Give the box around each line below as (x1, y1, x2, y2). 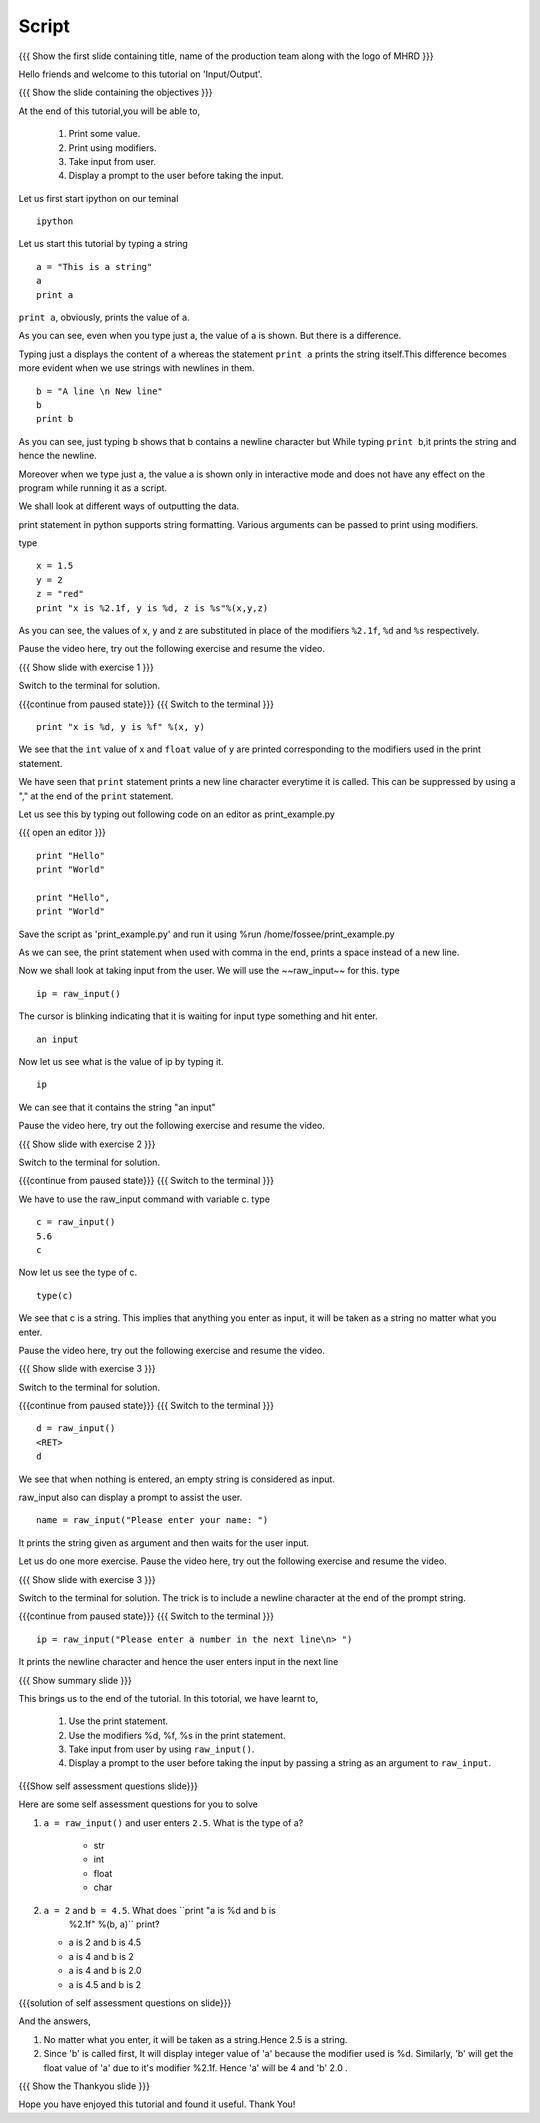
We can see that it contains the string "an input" (18, 1101, 217, 1113)
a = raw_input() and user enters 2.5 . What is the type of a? (43, 1816, 304, 1829)
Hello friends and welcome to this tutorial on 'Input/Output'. (18, 68, 263, 80)
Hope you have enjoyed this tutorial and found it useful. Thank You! (18, 2098, 296, 2110)
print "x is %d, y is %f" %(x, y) (36, 721, 205, 732)
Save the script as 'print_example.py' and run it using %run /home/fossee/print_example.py (18, 928, 395, 940)
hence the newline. (18, 450, 97, 462)
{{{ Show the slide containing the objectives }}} (18, 86, 213, 99)
